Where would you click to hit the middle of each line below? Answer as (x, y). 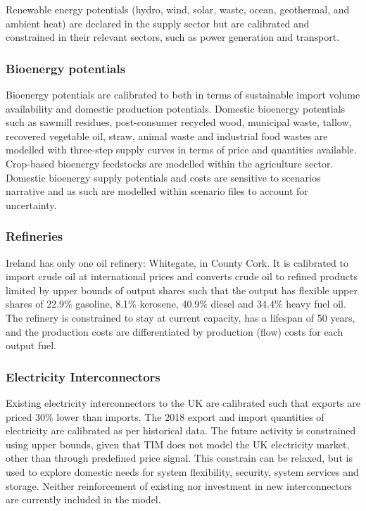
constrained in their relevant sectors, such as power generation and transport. (173, 37)
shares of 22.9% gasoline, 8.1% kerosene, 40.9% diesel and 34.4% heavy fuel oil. (176, 304)
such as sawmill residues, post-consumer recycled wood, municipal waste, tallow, (179, 122)
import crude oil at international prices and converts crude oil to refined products (182, 276)
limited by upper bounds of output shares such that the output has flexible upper (182, 290)
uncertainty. (31, 204)
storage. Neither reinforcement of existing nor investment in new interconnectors (179, 485)
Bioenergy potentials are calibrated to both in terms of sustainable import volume (183, 94)
